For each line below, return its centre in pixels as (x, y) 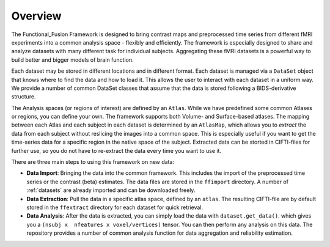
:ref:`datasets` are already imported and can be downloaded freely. (111, 190)
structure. (24, 97)
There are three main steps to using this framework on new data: (93, 162)
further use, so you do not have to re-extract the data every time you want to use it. (116, 150)
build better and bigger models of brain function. (72, 60)
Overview (36, 16)
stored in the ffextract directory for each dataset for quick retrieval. (115, 207)
